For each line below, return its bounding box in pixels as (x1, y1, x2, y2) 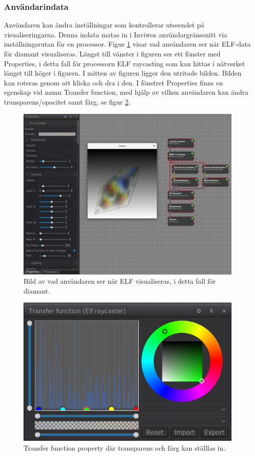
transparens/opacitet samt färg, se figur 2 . (4, 96, 130, 107)
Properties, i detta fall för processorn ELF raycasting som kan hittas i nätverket (4, 58, 245, 68)
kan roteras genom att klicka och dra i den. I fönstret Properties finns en (4, 77, 223, 87)
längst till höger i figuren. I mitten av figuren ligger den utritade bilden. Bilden (4, 68, 242, 78)
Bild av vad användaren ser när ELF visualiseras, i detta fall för (24, 276, 216, 286)
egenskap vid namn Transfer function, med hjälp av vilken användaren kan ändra (4, 87, 249, 97)
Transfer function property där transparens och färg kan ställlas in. (24, 442, 226, 453)
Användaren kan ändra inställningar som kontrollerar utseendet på (4, 20, 204, 30)
